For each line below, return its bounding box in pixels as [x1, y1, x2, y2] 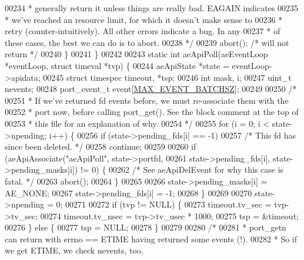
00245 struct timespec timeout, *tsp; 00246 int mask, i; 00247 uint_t [43, 71, 292, 83]
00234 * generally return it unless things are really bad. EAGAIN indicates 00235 [5, 2, 298, 14]
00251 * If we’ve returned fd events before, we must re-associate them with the [5, 94, 289, 106]
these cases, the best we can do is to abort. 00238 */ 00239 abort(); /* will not [5, 36, 289, 48]
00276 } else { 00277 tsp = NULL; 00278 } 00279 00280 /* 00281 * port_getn [5, 221, 286, 233]
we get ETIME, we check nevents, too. [5, 244, 143, 256]
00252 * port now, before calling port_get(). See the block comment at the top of [5, 106, 299, 118]
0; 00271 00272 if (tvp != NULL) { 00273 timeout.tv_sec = [56, 198, 272, 210]
